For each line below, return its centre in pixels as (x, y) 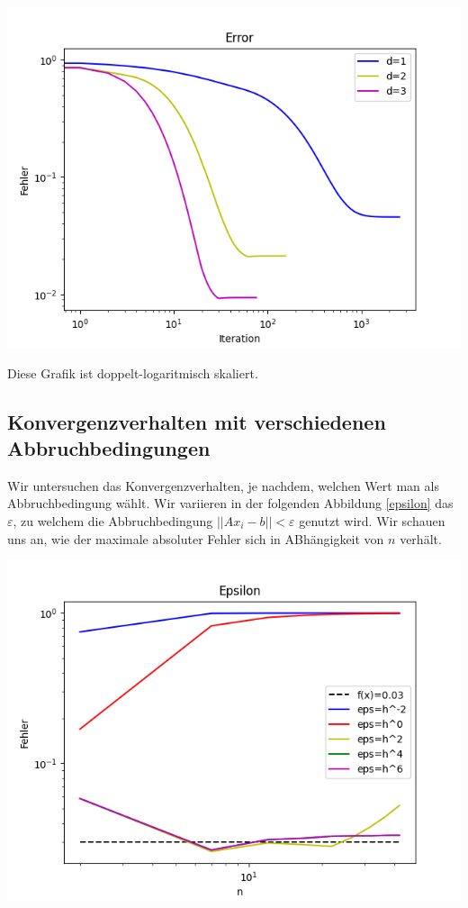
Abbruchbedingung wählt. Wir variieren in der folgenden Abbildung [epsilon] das (230, 503)
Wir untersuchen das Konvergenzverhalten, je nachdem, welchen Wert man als (223, 485)
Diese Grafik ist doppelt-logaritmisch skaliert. (133, 372)
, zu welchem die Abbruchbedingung (113, 520)
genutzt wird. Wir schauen (372, 520)
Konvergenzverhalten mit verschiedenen (197, 421)
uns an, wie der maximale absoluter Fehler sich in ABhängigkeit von (196, 538)
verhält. (421, 538)
